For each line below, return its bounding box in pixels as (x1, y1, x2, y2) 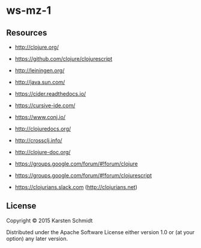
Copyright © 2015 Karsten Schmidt (6, 217, 93, 224)
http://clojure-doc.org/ (14, 149, 71, 155)
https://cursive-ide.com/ (14, 102, 76, 109)
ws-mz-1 (6, 4, 52, 17)
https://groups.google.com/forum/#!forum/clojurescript (14, 172, 152, 179)
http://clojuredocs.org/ (14, 125, 71, 132)
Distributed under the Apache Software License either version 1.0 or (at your (6, 228, 195, 235)
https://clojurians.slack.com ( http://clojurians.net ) (14, 184, 138, 190)
